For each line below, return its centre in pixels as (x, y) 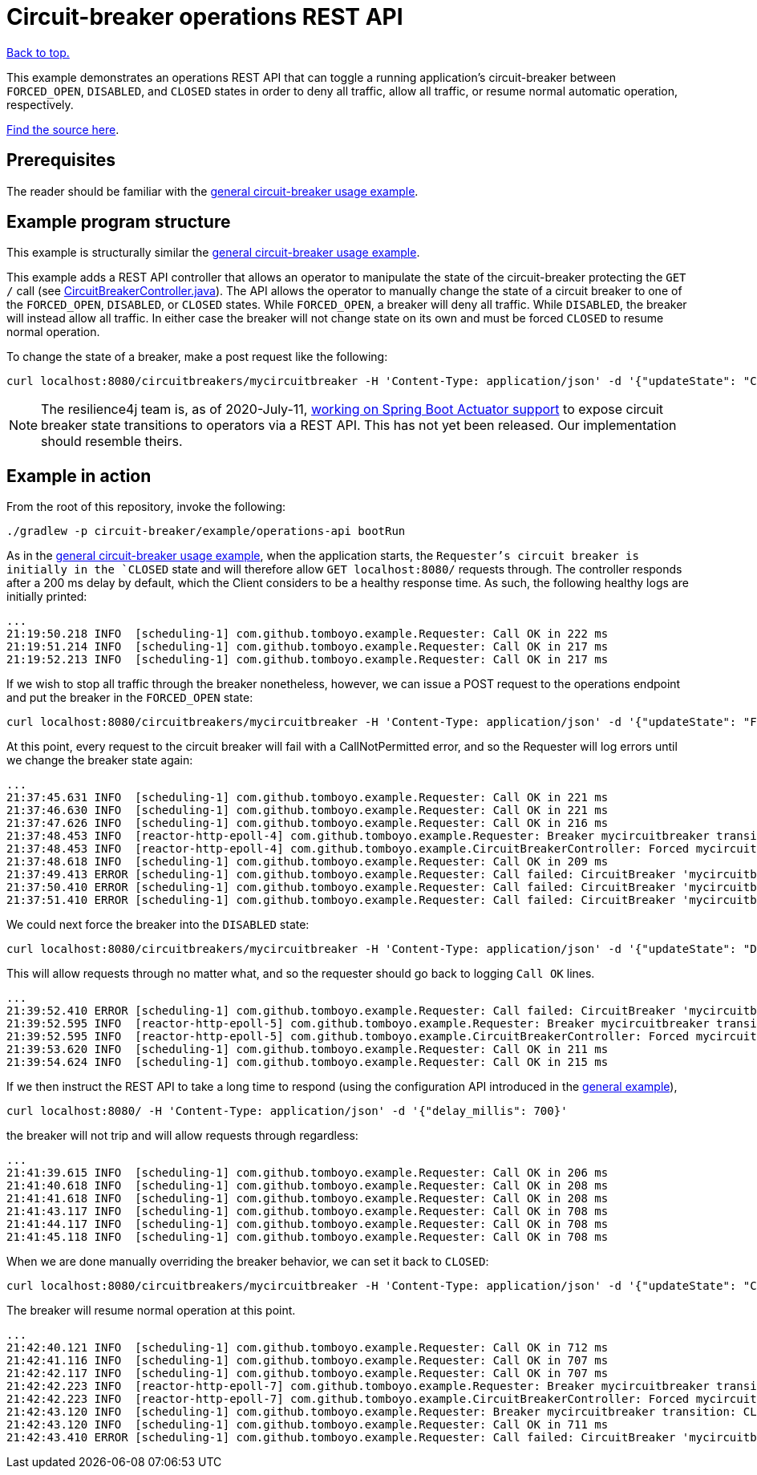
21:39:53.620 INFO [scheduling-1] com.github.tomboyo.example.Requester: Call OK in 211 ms (308, 1050)
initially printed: (47, 597)
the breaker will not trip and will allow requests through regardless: (182, 1136)
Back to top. (38, 52)
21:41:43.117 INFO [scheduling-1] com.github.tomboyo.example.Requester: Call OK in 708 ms (308, 1212)
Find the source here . (63, 129)
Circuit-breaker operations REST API (205, 17)
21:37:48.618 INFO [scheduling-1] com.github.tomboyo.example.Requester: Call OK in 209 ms (308, 862)
